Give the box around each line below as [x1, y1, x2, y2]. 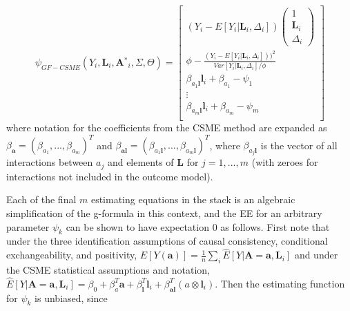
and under [294, 247, 338, 262]
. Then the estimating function [215, 276, 345, 290]
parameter [6, 219, 50, 234]
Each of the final [6, 192, 77, 207]
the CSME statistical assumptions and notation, [6, 263, 210, 277]
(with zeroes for [251, 155, 318, 169]
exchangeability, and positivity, [6, 247, 137, 262]
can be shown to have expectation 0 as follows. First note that [66, 219, 330, 234]
